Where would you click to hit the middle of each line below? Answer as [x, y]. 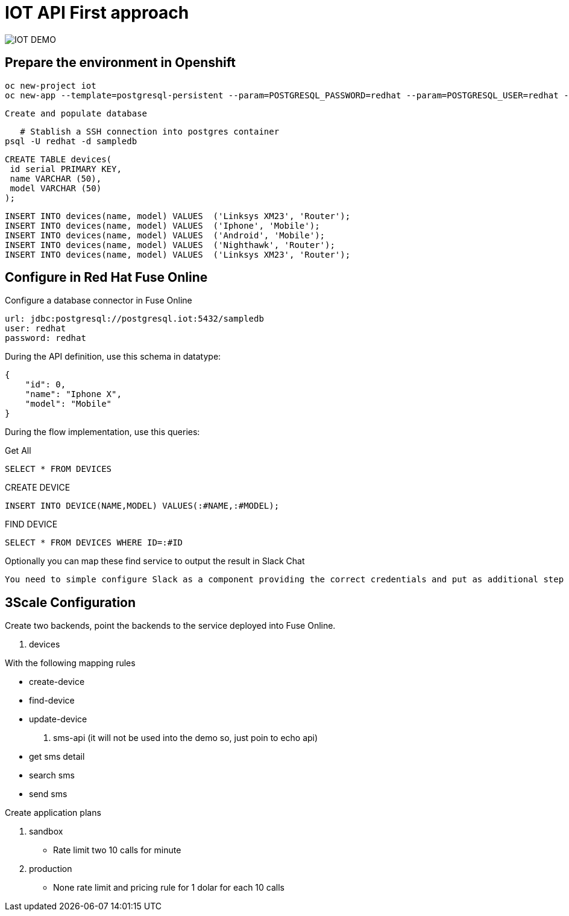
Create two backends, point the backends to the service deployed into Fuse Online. [170, 626]
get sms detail [57, 757]
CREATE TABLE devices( [58, 159]
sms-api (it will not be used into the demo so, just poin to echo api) [186, 738]
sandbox [46, 832]
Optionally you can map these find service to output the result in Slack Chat [155, 561]
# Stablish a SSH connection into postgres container [150, 131]
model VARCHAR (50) [56, 188]
